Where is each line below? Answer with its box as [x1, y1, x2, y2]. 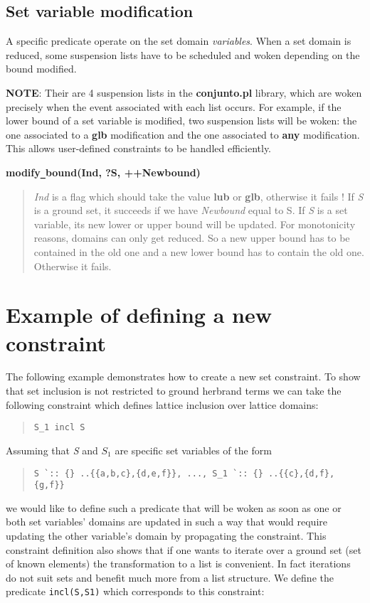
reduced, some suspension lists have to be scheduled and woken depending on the [6, 47, 360, 62]
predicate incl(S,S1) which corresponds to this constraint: [6, 584, 265, 599]
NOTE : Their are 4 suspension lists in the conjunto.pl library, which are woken [6, 85, 362, 100]
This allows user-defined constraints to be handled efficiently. [6, 141, 272, 156]
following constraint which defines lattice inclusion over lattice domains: [6, 397, 319, 412]
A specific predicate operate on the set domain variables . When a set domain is [6, 33, 351, 48]
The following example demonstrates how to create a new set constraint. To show [6, 369, 361, 384]
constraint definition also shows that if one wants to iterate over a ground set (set [6, 542, 361, 557]
